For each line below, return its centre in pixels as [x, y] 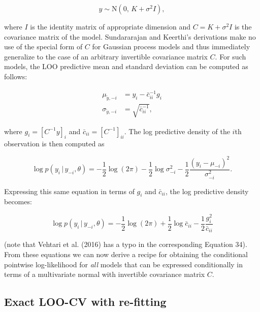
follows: [16, 76]
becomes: [18, 201]
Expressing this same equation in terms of [69, 191]
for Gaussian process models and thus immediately [171, 46]
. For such [231, 56]
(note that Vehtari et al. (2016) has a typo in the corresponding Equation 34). [126, 244]
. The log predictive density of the [177, 131]
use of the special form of [43, 46]
